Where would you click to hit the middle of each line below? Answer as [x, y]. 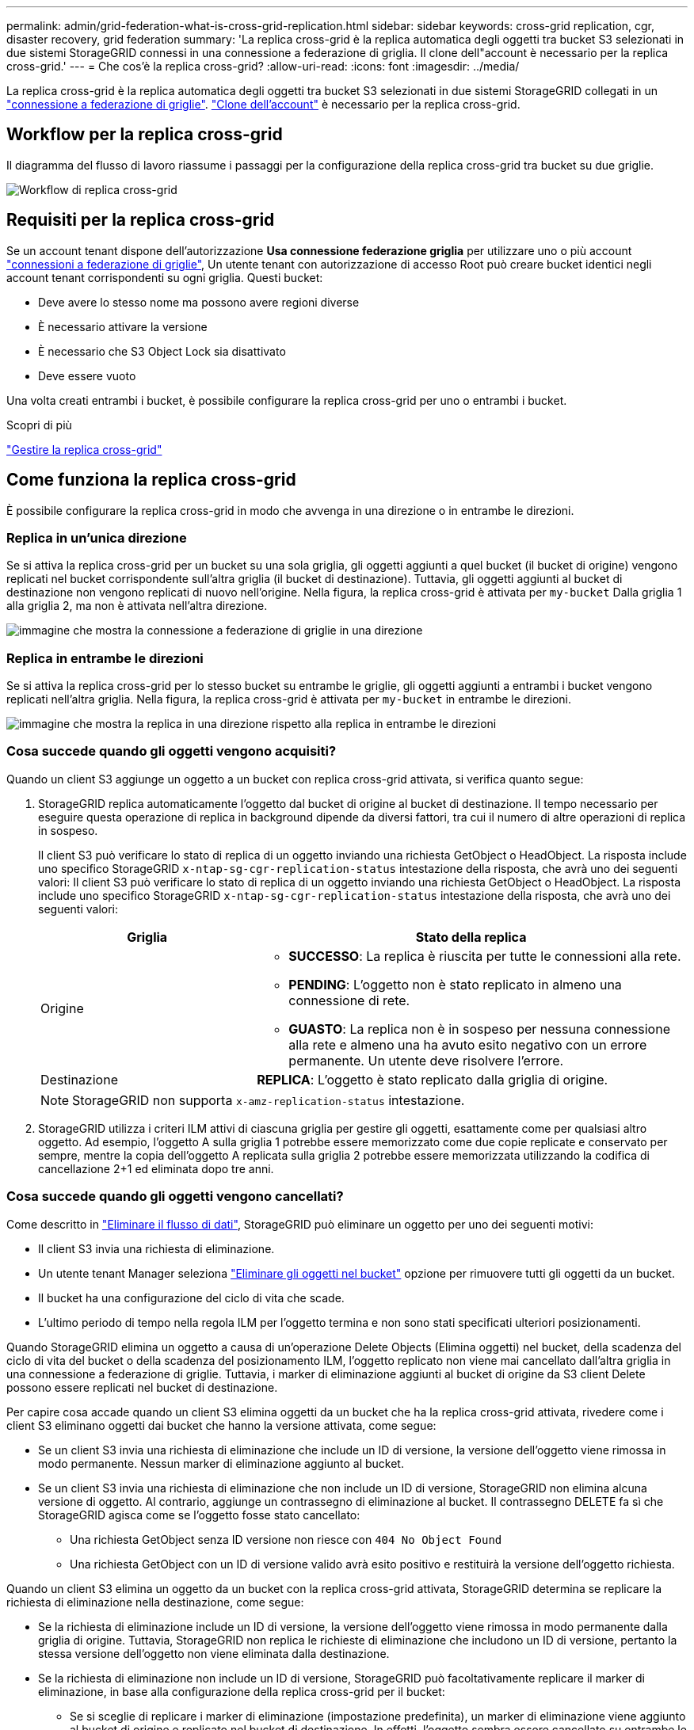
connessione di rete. [349, 1000]
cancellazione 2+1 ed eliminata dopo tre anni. [156, 1168]
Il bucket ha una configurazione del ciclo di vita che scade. [191, 1297]
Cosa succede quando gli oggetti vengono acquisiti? [172, 751]
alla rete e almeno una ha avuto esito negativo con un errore [468, 1044]
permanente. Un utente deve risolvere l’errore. [426, 1060]
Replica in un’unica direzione [97, 537]
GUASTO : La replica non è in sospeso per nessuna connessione [479, 1029]
